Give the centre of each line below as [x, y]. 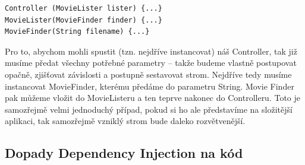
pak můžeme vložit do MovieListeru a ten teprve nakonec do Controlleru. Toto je [153, 98]
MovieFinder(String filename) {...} [77, 32]
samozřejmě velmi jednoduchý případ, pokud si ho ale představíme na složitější [149, 109]
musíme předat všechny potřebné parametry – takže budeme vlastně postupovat [151, 63]
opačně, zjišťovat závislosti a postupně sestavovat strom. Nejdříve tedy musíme [148, 74]
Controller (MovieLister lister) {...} [84, 8]
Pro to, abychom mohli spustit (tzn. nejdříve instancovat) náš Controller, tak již [151, 51]
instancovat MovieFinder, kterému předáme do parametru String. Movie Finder [150, 86]
